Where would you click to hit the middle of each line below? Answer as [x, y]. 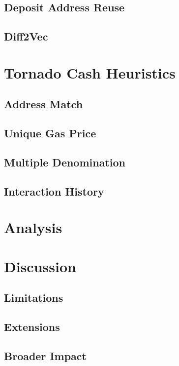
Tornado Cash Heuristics [90, 72]
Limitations [34, 298]
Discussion [40, 266]
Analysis [33, 227]
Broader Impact [45, 355]
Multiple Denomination [65, 162]
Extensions [32, 326]
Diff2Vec [26, 36]
